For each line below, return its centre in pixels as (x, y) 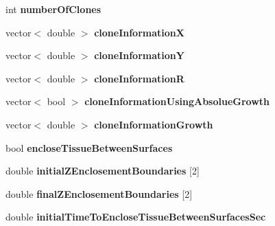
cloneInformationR (139, 78)
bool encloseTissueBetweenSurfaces (89, 147)
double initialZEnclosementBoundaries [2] (103, 171)
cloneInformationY (139, 55)
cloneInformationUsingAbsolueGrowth (177, 101)
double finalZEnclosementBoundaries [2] (99, 193)
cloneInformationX (139, 32)
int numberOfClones (53, 9)
